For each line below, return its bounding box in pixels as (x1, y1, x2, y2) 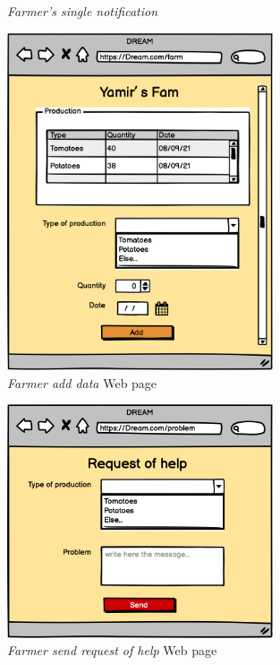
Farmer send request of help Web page (7, 641, 217, 660)
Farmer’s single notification (7, 2, 158, 20)
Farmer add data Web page (7, 373, 157, 392)
